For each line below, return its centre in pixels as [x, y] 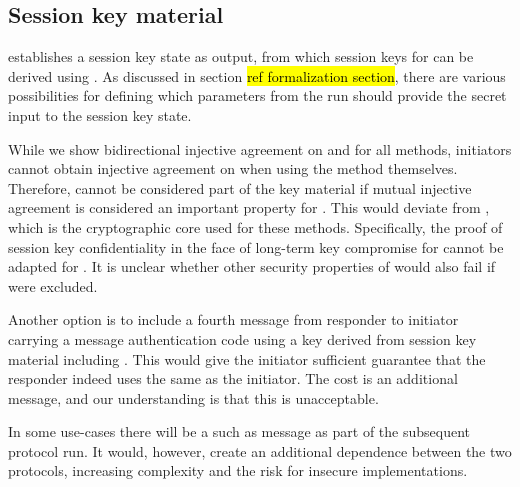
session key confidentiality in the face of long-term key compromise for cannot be [256, 246]
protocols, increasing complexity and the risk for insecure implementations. [238, 470]
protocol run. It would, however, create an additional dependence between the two [260, 450]
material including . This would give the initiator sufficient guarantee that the [247, 358]
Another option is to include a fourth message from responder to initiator [233, 319]
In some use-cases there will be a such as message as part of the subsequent [239, 431]
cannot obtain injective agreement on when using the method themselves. [233, 168]
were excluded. [53, 285]
